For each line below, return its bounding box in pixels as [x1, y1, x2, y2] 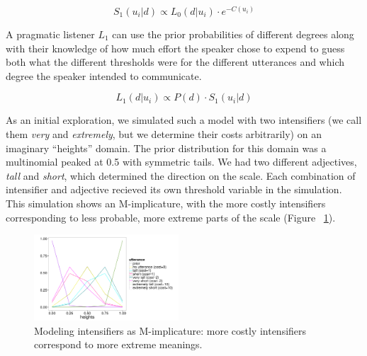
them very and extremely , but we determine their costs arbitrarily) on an [6, 126, 322, 141]
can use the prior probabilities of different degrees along [112, 27, 354, 42]
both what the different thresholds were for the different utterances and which [6, 54, 345, 69]
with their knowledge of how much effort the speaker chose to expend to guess [6, 40, 345, 55]
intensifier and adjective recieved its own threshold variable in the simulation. [6, 182, 342, 197]
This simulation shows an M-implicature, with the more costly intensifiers [6, 195, 326, 210]
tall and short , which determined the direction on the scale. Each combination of [6, 168, 356, 183]
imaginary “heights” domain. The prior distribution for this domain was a [6, 140, 327, 155]
